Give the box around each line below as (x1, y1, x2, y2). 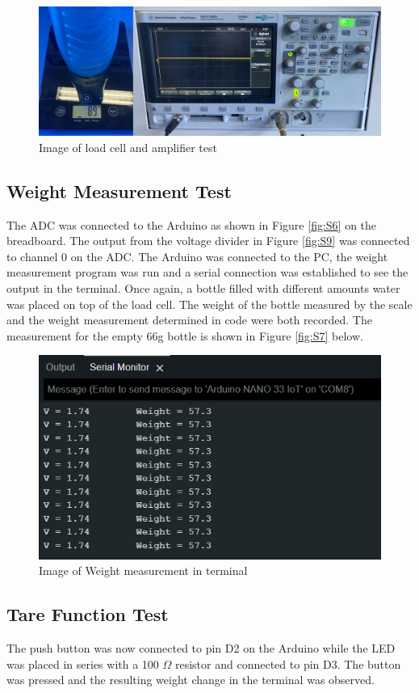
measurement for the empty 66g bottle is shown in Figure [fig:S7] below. (6, 327, 363, 344)
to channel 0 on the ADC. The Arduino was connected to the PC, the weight (6, 247, 388, 264)
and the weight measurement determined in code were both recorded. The (6, 311, 372, 328)
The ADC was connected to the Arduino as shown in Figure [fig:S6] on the (6, 216, 377, 233)
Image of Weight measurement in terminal (39, 562, 248, 579)
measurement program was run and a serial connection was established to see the (6, 264, 409, 281)
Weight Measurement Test (6, 178, 232, 203)
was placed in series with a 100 (6, 655, 159, 672)
